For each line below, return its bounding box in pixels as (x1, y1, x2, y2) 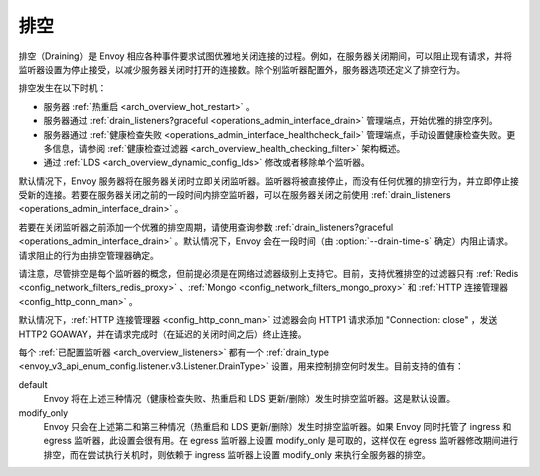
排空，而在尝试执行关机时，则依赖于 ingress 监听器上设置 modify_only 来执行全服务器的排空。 (43, 448, 431, 460)
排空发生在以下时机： (18, 82, 107, 94)
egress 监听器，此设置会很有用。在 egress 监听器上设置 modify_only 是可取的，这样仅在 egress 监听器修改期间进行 (43, 435, 519, 447)
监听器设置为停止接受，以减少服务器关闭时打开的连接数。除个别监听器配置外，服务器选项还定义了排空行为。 (18, 63, 465, 75)
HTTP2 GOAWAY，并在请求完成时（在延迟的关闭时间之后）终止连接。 (18, 328, 307, 340)
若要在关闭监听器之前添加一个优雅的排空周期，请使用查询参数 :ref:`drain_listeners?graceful (18, 221, 394, 233)
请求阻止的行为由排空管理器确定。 (18, 249, 159, 261)
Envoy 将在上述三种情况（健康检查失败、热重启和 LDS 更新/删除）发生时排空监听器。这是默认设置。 (43, 393, 455, 405)
